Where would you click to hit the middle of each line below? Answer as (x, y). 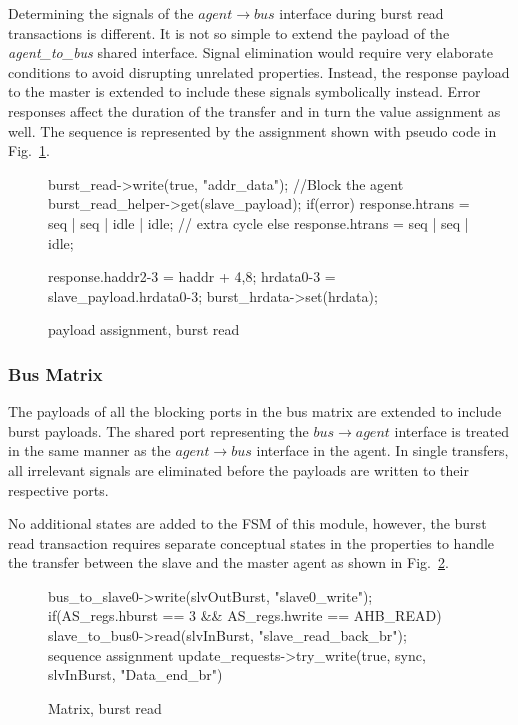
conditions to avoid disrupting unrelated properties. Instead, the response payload (259, 71)
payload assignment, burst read (144, 329)
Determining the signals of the (101, 13)
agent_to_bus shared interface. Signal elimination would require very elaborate (250, 52)
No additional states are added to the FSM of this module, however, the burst (247, 523)
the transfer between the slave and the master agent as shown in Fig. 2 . (228, 562)
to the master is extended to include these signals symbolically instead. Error (244, 91)
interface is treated (451, 430)
